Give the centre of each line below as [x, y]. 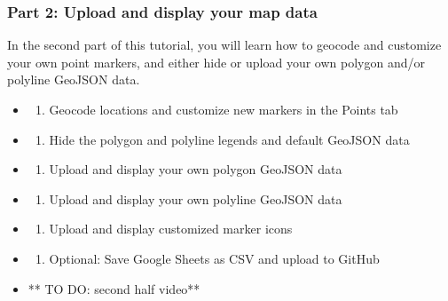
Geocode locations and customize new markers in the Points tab [224, 109]
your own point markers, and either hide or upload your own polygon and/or [216, 62]
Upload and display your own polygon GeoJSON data [196, 169]
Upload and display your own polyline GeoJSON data [196, 198]
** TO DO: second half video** [114, 288]
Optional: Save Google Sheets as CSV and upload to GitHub [214, 258]
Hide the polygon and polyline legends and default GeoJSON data [229, 139]
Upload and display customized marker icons [171, 229]
